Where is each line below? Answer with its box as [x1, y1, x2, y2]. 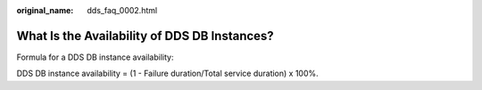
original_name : [16, 5, 74, 15]
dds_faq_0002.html [87, 5, 158, 15]
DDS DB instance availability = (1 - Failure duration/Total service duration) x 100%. [16, 68, 319, 79]
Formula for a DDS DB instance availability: [16, 52, 174, 62]
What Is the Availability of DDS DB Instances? [16, 28, 274, 44]
